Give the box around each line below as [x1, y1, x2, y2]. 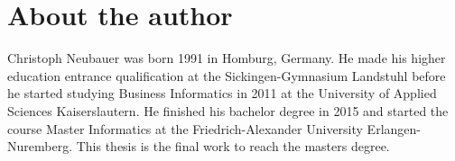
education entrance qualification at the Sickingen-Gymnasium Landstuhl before [7, 66, 446, 85]
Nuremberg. [7, 137, 73, 156]
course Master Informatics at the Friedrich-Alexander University [7, 119, 363, 138]
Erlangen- [367, 119, 421, 138]
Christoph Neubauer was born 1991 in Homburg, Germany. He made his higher [7, 49, 446, 67]
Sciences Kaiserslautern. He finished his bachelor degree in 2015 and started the [7, 101, 449, 120]
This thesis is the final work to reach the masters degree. [76, 137, 390, 156]
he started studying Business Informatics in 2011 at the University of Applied [7, 84, 437, 103]
